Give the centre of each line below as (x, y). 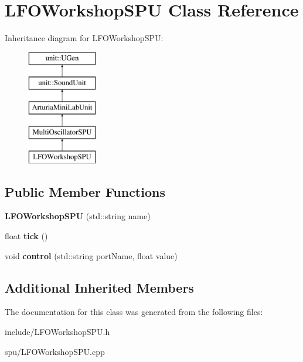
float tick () (26, 236)
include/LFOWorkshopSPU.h (57, 332)
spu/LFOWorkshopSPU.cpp (55, 351)
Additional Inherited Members (99, 287)
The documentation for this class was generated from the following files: (134, 312)
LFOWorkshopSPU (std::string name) (78, 216)
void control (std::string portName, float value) (91, 255)
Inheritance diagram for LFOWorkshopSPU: (84, 38)
